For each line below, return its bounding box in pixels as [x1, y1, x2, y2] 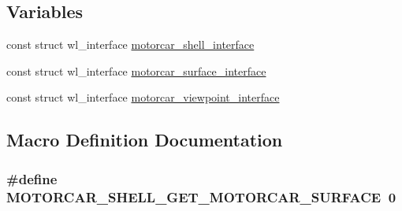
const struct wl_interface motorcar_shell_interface [6, 36, 255, 53]
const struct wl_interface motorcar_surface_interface [6, 62, 266, 79]
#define [6, 168, 58, 188]
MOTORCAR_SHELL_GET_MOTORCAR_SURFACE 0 [6, 187, 396, 206]
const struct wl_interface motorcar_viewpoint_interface [6, 89, 280, 105]
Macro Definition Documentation [6, 128, 283, 152]
